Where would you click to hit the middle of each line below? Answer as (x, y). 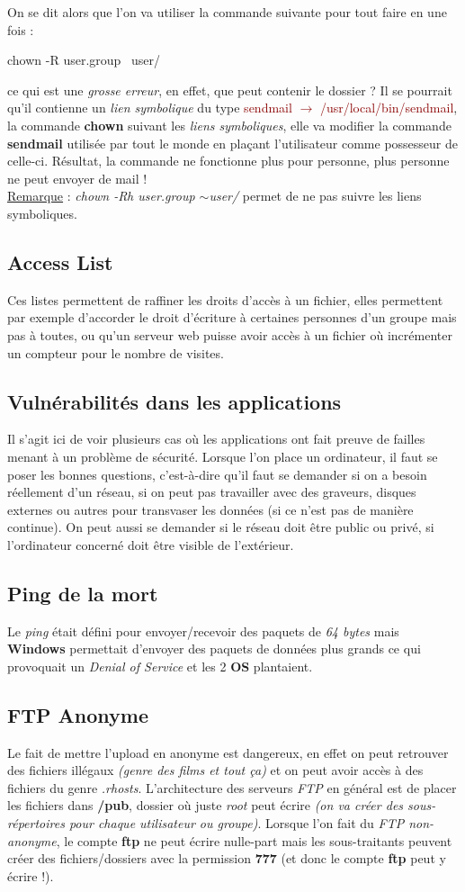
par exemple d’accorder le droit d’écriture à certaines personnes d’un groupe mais (232, 317)
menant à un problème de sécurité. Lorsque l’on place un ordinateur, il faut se (223, 456)
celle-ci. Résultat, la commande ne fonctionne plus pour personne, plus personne (228, 161)
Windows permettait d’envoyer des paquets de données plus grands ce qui (214, 649)
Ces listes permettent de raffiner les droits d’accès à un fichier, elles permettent (225, 299)
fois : (21, 29)
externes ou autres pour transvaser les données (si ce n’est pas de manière (210, 509)
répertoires (36, 823)
